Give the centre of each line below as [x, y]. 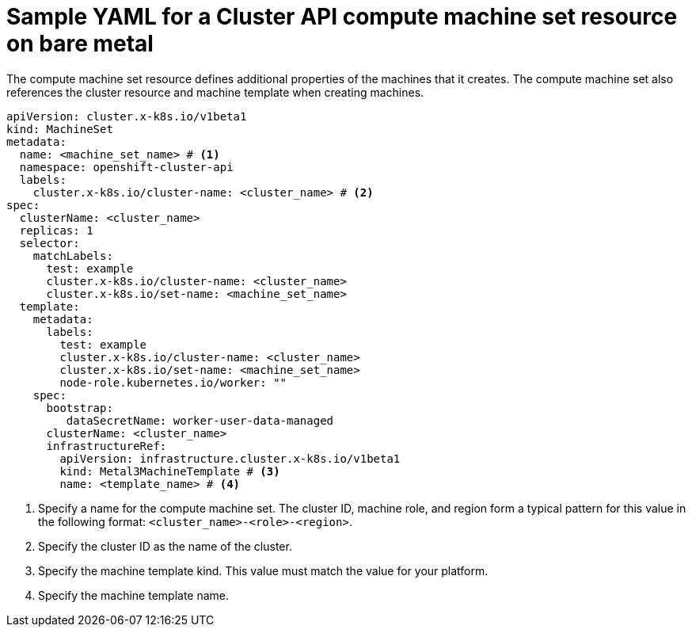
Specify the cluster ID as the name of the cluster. [165, 546]
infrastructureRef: [106, 446]
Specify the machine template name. [134, 595]
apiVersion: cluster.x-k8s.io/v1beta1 [127, 116]
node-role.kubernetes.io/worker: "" [173, 382]
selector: [49, 243]
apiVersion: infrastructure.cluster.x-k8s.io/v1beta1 [230, 458]
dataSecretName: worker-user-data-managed [200, 420]
